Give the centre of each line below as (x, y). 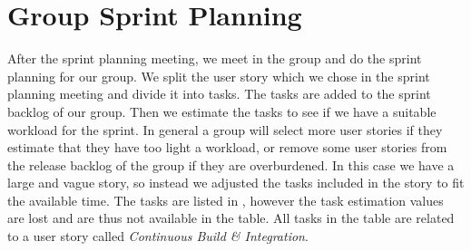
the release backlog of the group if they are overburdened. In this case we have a (231, 164)
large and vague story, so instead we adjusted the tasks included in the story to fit (236, 183)
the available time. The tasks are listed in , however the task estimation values (226, 200)
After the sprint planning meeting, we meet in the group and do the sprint (215, 58)
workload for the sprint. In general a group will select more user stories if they (225, 129)
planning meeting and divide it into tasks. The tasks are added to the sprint (219, 94)
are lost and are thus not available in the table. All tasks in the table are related (231, 218)
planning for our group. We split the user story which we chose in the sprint (219, 76)
